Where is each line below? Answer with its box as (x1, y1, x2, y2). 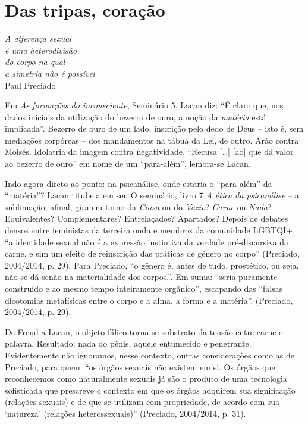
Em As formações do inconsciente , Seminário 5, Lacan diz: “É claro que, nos (5, 99, 284, 111)
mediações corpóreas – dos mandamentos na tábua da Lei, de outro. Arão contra (5, 133, 299, 146)
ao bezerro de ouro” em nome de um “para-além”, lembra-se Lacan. (5, 157, 251, 170)
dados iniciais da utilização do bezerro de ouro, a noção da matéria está (5, 110, 266, 123)
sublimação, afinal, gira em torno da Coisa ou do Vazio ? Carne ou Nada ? (5, 200, 272, 213)
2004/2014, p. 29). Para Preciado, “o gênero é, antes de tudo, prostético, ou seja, (5, 258, 299, 271)
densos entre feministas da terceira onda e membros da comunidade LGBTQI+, (5, 224, 295, 236)
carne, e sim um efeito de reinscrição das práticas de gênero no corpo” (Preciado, (5, 247, 300, 260)
